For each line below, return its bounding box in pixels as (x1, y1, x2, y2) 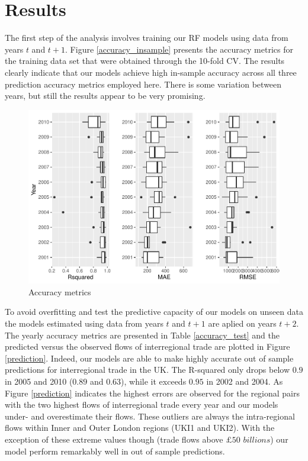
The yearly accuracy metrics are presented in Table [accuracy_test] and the (5, 328, 280, 341)
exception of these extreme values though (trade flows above (5, 433, 223, 445)
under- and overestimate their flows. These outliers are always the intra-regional (5, 410, 295, 422)
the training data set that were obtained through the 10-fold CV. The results (5, 54, 285, 67)
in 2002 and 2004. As (206, 375, 283, 387)
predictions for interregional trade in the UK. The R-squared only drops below (5, 363, 290, 376)
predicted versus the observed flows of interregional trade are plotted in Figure (5, 340, 290, 353)
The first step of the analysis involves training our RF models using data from (5, 31, 288, 44)
